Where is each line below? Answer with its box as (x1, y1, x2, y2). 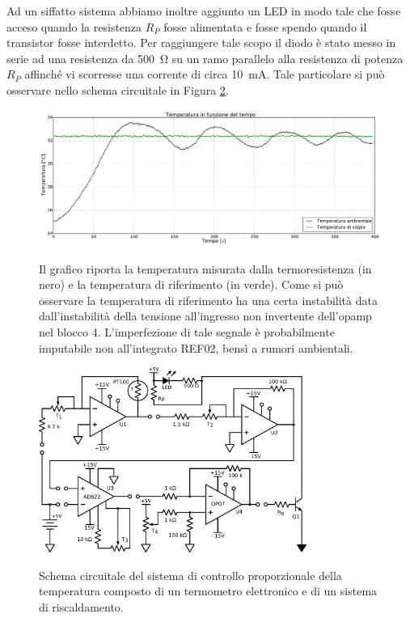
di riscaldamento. (39, 598, 124, 615)
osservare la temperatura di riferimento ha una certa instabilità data (39, 291, 378, 308)
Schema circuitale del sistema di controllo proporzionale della (39, 566, 342, 583)
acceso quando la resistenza (6, 18, 142, 35)
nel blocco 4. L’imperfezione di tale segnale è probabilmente (39, 324, 335, 341)
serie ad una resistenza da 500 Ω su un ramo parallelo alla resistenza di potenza (6, 49, 404, 66)
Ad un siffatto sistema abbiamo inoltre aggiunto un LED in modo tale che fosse (6, 2, 401, 19)
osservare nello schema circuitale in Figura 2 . (6, 81, 229, 98)
